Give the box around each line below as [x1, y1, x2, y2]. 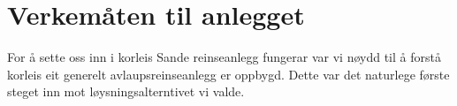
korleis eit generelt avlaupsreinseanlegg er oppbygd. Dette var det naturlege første [7, 64, 450, 83]
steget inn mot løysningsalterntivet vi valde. [7, 82, 245, 101]
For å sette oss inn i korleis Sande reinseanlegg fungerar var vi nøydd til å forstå [7, 48, 441, 66]
